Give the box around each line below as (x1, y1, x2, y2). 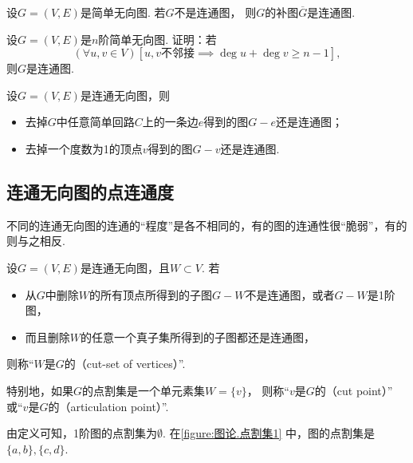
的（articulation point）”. (48, 398, 169, 414)
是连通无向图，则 (80, 86, 170, 103)
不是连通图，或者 (245, 286, 335, 303)
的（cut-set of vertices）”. (64, 355, 186, 372)
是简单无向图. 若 (80, 4, 166, 20)
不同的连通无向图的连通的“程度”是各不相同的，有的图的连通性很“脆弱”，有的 (6, 216, 407, 233)
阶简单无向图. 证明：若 (98, 30, 217, 47)
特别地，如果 (6, 382, 73, 398)
